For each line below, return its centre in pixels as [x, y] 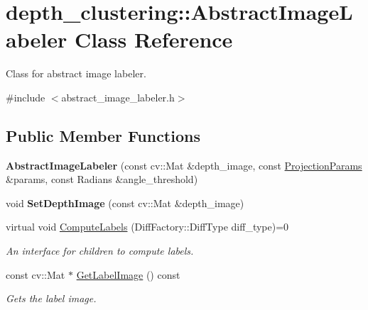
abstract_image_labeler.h [118, 97]
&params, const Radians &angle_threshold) [102, 179]
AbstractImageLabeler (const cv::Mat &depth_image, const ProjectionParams [184, 165]
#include [26, 97]
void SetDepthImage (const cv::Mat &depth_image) [125, 203]
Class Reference [153, 39]
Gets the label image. [51, 298]
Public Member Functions [103, 135]
